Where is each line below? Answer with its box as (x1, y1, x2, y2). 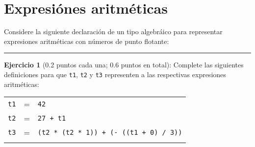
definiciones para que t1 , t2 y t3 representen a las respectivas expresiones (4, 69, 226, 79)
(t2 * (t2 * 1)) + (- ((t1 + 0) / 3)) (37, 128, 182, 136)
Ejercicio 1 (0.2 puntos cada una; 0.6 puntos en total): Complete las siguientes (4, 60, 244, 70)
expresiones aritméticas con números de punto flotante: (4, 36, 169, 46)
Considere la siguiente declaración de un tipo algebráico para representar (4, 26, 223, 37)
